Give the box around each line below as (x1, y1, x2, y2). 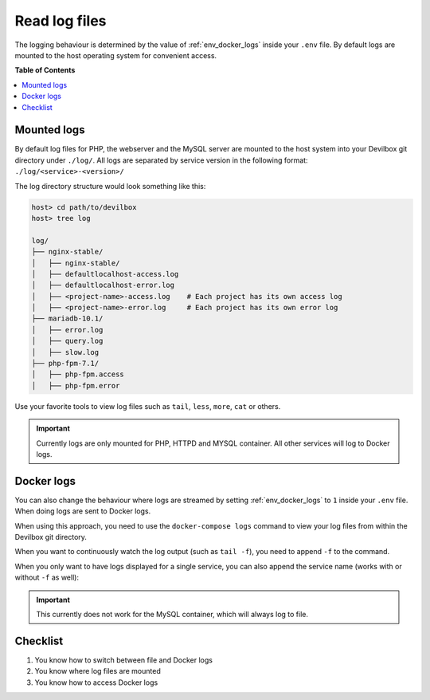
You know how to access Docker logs (34, 678, 158, 687)
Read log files (14, 12, 107, 29)
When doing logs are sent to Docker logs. (14, 506, 151, 516)
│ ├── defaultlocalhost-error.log (31, 281, 175, 290)
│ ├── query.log (31, 336, 104, 346)
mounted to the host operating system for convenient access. (14, 50, 217, 60)
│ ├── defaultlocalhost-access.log (31, 269, 179, 278)
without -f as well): (14, 572, 80, 582)
